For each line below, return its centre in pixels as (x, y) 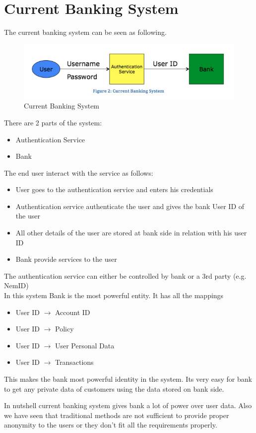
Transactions (74, 362)
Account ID (72, 312)
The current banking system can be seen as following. (85, 32)
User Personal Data (85, 345)
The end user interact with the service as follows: (79, 172)
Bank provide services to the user (66, 259)
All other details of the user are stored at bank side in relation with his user (131, 233)
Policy (64, 329)
